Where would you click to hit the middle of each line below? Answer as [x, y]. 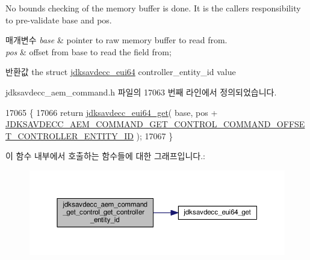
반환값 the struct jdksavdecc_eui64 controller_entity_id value [121, 72]
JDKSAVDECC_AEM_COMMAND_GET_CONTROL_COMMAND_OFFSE [155, 124]
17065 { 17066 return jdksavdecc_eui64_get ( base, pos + [112, 112]
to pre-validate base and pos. [59, 20]
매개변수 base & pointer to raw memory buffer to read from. [116, 40]
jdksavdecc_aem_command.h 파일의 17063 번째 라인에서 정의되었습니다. [141, 92]
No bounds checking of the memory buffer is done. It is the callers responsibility [153, 8]
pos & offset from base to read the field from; [88, 51]
